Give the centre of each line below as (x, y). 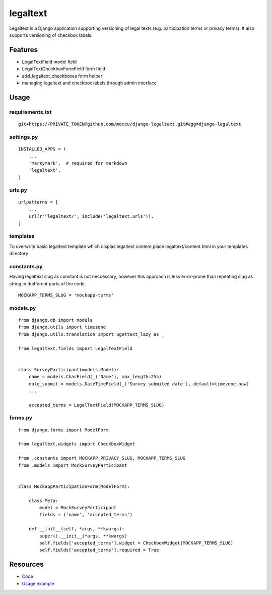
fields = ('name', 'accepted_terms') (86, 515)
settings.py (24, 137)
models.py (23, 308)
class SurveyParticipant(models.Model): (69, 369)
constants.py (26, 266)
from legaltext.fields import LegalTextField (76, 348)
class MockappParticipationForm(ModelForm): (74, 486)
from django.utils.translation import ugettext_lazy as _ (91, 334)
